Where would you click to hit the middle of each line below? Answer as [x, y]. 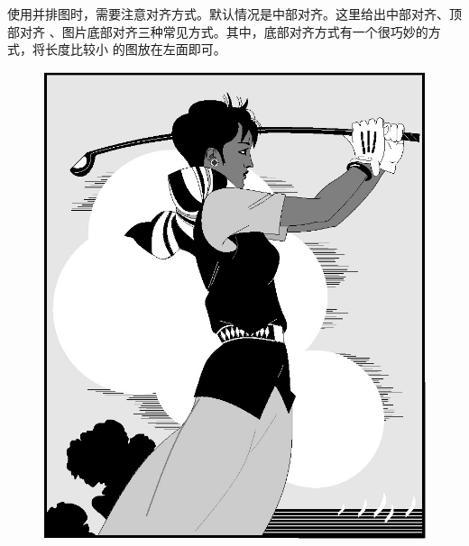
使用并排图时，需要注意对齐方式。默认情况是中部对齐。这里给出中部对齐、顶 [234, 14]
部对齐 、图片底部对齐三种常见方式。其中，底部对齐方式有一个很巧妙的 [218, 31]
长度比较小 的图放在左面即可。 [135, 49]
